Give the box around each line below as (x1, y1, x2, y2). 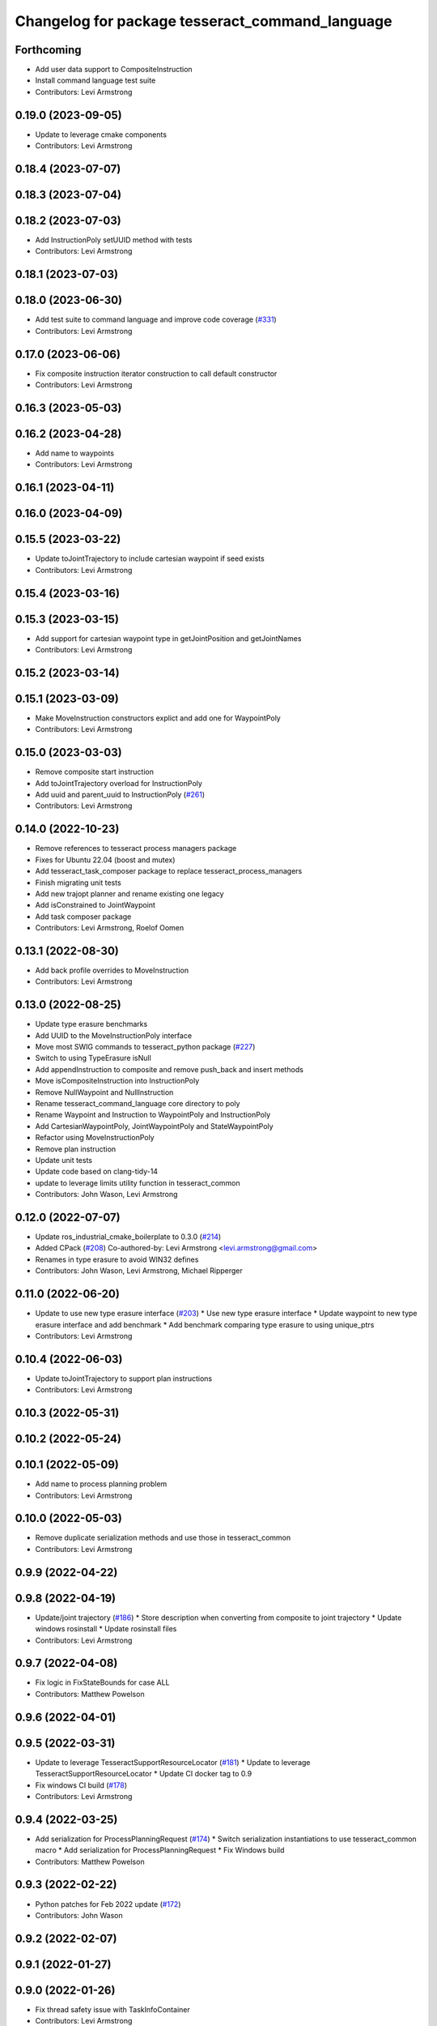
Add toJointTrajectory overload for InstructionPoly (35, 778, 202, 788)
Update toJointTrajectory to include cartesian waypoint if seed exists (35, 554, 265, 563)
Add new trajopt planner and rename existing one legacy (35, 888, 224, 899)
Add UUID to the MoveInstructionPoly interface (35, 1030, 193, 1041)
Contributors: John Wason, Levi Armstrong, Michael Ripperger (35, 1266, 243, 1276)
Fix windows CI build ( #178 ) (35, 1780, 128, 1790)
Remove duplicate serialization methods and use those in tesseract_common (35, 1532, 291, 1543)
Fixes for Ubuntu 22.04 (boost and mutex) (35, 855, 176, 865)
